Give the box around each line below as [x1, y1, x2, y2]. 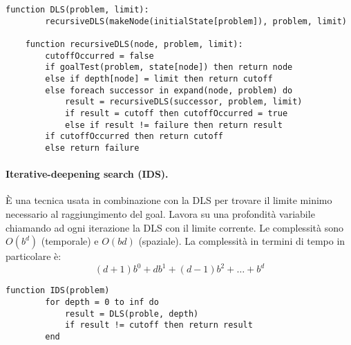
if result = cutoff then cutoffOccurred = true [64, 108, 288, 118]
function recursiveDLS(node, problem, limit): [25, 39, 243, 49]
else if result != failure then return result [64, 120, 283, 130]
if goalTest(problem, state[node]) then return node [45, 62, 293, 73]
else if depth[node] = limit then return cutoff [45, 73, 273, 84]
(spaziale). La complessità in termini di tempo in [138, 234, 345, 248]
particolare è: [6, 249, 61, 263]
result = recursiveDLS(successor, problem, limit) [64, 97, 303, 107]
